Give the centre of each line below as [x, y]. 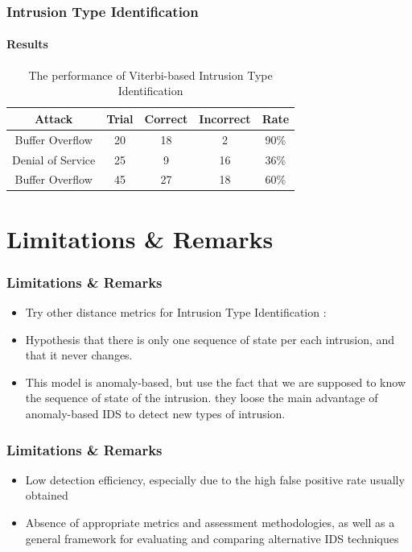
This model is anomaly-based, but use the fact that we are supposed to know [215, 382]
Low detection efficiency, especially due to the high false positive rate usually [215, 479]
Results [27, 44]
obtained [47, 495]
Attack [54, 118]
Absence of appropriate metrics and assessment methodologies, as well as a [210, 523]
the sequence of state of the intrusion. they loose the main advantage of [202, 398]
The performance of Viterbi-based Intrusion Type [150, 75]
